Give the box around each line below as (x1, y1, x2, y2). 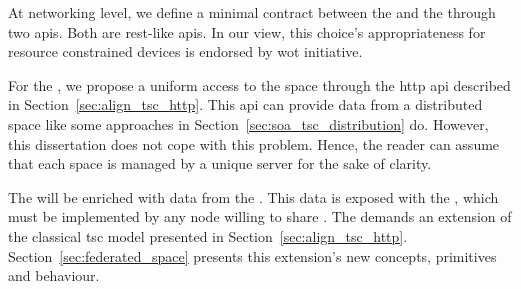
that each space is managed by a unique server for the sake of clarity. (8, 153, 432, 174)
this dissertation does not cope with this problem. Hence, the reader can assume (8, 133, 500, 154)
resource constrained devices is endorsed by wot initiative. (8, 41, 363, 62)
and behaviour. (8, 265, 100, 286)
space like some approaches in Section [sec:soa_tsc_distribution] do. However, (8, 113, 489, 134)
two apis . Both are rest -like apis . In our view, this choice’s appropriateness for (8, 21, 486, 42)
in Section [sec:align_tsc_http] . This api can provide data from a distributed (8, 94, 483, 115)
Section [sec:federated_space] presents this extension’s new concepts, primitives (8, 245, 497, 266)
